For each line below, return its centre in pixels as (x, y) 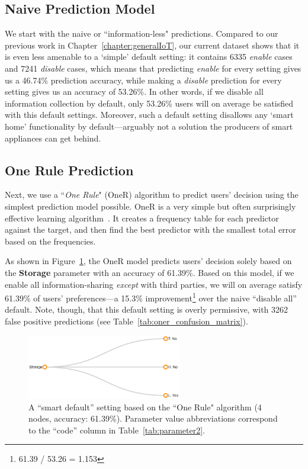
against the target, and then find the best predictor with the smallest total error (150, 229)
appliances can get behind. (53, 138)
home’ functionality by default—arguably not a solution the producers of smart (149, 126)
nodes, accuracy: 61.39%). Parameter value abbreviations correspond (153, 418)
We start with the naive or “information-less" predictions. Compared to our (142, 33)
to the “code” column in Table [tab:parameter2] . (117, 430)
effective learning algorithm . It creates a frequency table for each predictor (142, 218)
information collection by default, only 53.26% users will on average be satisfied (149, 103)
